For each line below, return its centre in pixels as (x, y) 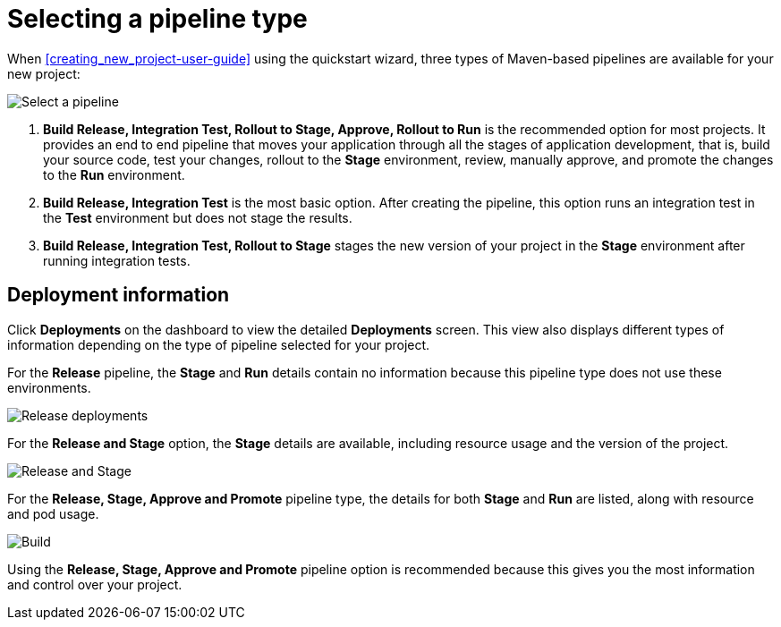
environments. (49, 387)
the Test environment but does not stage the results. (198, 217)
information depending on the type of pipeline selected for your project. (219, 344)
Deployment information (119, 295)
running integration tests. (117, 260)
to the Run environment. (114, 174)
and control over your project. (95, 584)
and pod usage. (53, 513)
